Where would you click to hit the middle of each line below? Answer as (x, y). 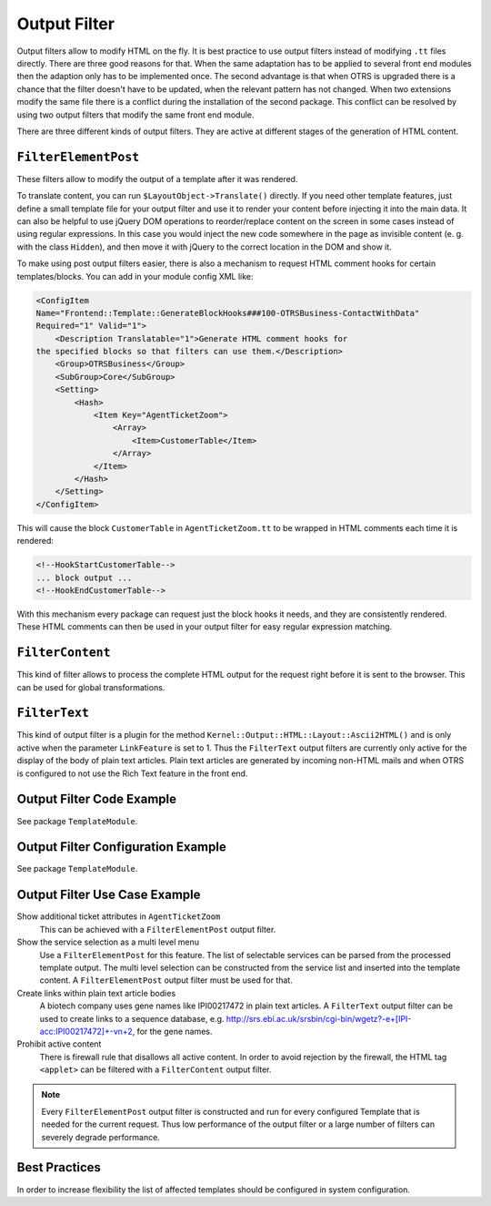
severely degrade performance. (101, 1137)
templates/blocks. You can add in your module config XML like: (135, 276)
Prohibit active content (59, 1044)
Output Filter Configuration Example (121, 847)
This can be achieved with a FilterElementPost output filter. (158, 929)
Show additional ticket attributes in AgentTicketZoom (119, 916)
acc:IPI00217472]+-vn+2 (86, 1031)
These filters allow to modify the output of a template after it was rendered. (157, 179)
